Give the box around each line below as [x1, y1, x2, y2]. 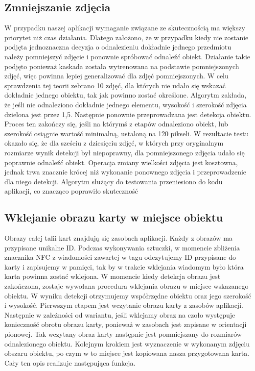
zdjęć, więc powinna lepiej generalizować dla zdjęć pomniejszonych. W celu [4, 71, 229, 81]
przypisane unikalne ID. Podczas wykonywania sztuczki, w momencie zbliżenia [4, 242, 240, 252]
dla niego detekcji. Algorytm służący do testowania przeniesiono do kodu [4, 176, 223, 186]
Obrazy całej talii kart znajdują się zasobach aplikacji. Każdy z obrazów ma [4, 233, 232, 243]
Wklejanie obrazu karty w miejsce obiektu [4, 210, 223, 225]
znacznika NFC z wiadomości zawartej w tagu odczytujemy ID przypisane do [4, 252, 236, 262]
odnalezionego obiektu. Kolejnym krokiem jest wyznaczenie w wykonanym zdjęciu [4, 338, 250, 348]
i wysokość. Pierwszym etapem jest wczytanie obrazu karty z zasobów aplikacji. [4, 300, 243, 310]
